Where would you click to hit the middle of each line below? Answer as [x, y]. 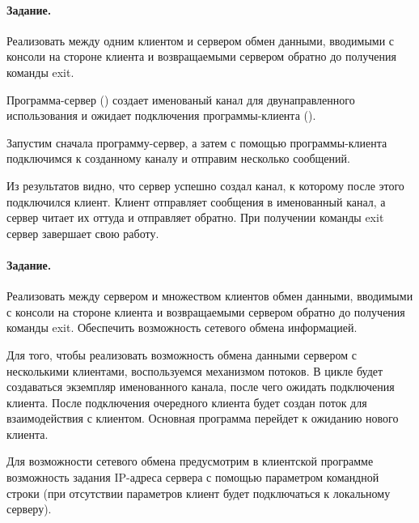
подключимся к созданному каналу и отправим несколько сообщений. [178, 158]
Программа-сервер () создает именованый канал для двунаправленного [181, 99]
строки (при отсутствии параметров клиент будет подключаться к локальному [199, 493]
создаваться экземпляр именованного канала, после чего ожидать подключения [201, 387]
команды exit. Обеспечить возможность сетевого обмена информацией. [182, 327]
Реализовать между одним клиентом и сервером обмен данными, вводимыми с [201, 40]
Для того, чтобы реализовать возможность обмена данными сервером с [182, 354]
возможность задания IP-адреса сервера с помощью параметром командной [193, 477]
